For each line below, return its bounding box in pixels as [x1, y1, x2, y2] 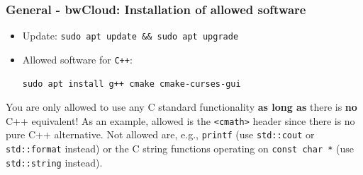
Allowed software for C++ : [22, 52, 133, 66]
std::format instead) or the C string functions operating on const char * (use [6, 141, 354, 156]
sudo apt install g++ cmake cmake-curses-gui [22, 78, 241, 89]
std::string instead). [6, 155, 103, 169]
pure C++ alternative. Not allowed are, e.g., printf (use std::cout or [6, 127, 315, 142]
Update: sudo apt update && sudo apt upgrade [22, 28, 239, 43]
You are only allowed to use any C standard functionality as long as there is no [6, 99, 357, 114]
